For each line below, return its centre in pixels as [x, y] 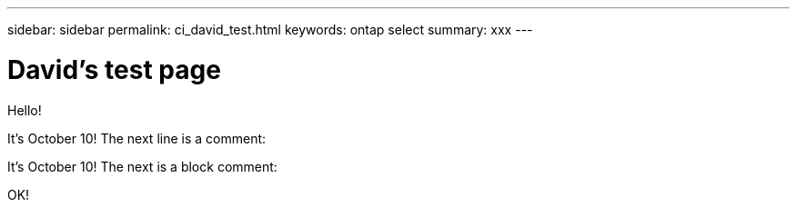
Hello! [25, 110]
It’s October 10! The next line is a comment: [137, 138]
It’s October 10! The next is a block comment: [142, 166]
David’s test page [114, 69]
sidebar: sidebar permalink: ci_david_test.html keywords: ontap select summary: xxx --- [270, 30]
